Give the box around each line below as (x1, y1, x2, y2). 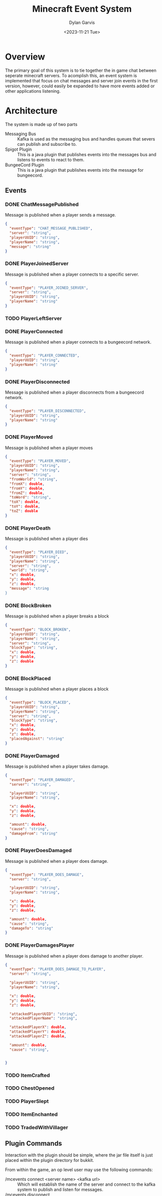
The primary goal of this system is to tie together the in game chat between (5, 67, 157, 73)
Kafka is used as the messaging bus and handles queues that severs (17, 136, 155, 142)
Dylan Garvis (69, 20, 95, 25)
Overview (5, 51, 45, 62)
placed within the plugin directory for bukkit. (5, 1157, 94, 1163)
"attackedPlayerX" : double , (9, 1025, 67, 1030)
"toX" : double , (9, 499, 40, 504)
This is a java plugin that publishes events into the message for (17, 167, 144, 173)
